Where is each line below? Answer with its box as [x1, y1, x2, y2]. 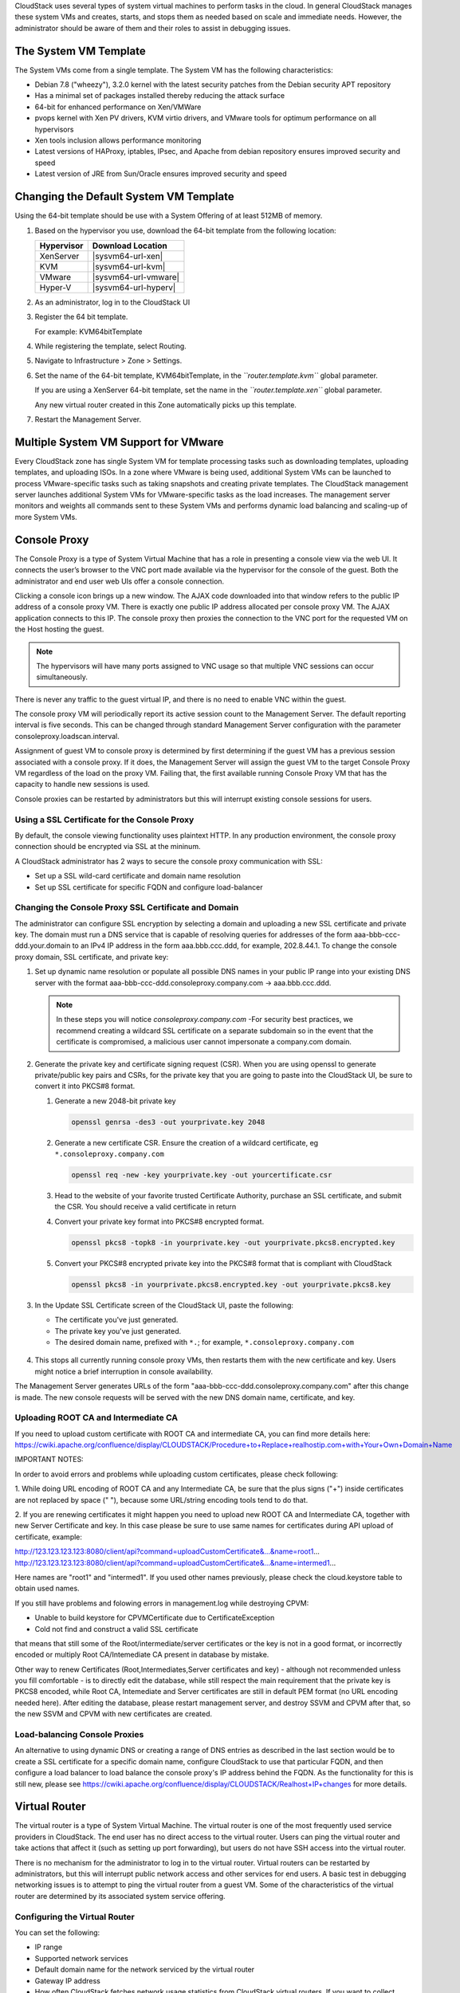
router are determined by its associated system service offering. [14, 1891, 226, 1901]
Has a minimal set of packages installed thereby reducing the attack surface [34, 91, 285, 100]
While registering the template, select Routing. [34, 341, 187, 351]
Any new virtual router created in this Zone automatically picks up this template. [34, 399, 297, 410]
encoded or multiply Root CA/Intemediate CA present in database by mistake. [14, 1650, 269, 1660]
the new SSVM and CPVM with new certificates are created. [14, 1709, 213, 1719]
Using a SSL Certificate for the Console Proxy [14, 814, 195, 825]
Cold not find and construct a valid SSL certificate [34, 1624, 199, 1633]
